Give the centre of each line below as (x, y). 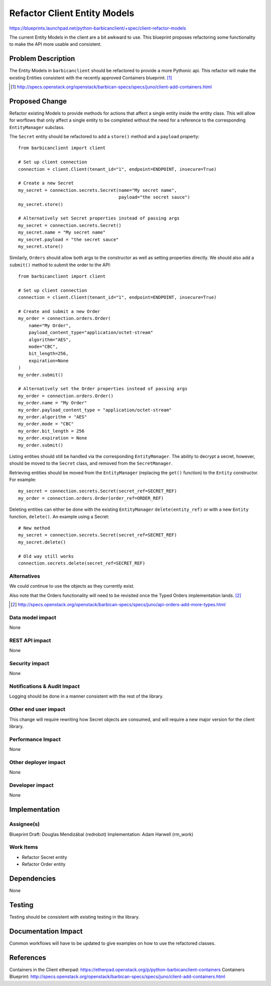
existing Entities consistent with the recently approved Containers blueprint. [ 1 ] (91, 77)
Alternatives (25, 576)
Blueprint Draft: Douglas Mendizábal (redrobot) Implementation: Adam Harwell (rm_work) (101, 834)
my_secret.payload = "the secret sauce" (69, 239)
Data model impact (33, 617)
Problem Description (42, 59)
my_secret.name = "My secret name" (62, 233)
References (28, 958)
